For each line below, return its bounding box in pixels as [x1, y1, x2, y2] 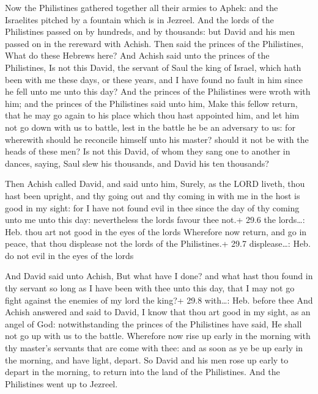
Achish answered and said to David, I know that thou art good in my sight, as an [5, 305, 311, 318]
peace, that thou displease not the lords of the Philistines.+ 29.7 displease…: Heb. [5, 237, 311, 250]
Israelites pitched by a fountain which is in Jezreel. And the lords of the [5, 13, 274, 26]
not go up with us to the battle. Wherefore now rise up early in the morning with [5, 329, 311, 342]
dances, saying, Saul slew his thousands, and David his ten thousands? [5, 156, 269, 169]
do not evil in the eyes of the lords [5, 249, 134, 261]
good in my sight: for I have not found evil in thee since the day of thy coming [5, 201, 300, 214]
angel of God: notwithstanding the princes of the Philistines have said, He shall [5, 317, 302, 330]
